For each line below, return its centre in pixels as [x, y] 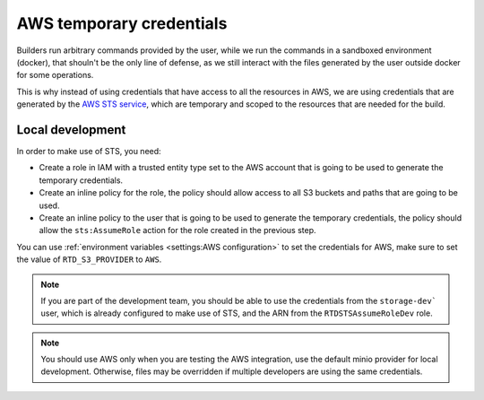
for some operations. [55, 75]
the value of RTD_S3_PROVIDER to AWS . [89, 259]
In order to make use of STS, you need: [89, 152]
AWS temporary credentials [122, 23]
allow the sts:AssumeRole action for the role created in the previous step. [178, 230]
